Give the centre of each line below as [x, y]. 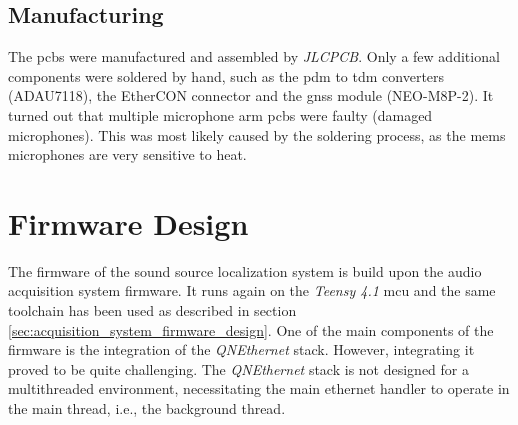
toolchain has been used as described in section [152, 310]
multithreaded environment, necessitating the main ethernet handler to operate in [259, 388]
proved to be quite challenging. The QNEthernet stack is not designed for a [239, 368]
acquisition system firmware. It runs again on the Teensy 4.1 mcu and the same [252, 290]
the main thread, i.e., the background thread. [147, 408]
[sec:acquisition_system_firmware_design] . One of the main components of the [251, 329]
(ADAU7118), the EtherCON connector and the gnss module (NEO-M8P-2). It [251, 95]
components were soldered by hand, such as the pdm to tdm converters [226, 75]
